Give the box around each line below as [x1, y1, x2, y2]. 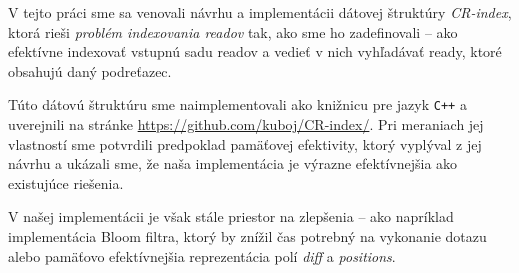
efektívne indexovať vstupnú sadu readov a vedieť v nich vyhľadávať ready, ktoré [8, 41, 502, 62]
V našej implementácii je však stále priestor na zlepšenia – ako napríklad [8, 206, 454, 227]
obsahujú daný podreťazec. [8, 60, 172, 81]
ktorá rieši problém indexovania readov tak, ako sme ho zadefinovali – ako [8, 21, 458, 42]
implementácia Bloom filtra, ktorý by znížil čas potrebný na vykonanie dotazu [8, 226, 487, 246]
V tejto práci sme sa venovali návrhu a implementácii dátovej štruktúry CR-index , [8, 2, 512, 22]
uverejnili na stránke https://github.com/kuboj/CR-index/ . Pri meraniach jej [8, 114, 484, 135]
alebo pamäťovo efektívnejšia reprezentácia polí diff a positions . [8, 245, 396, 266]
